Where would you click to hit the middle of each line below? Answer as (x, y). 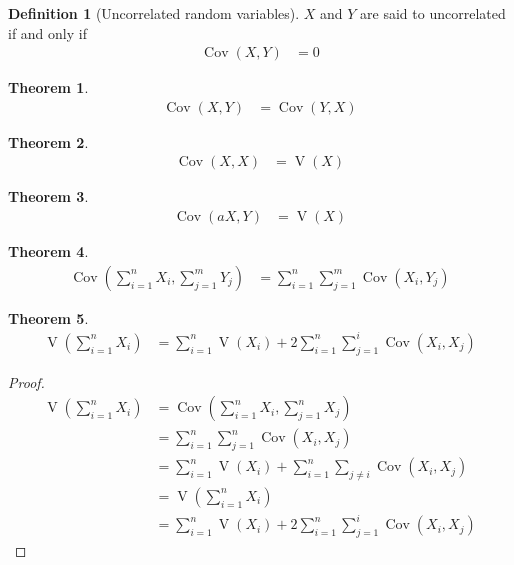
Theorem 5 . (48, 317)
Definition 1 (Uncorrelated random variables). (154, 13)
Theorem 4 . (48, 251)
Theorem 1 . (48, 87)
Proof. (26, 381)
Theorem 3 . (48, 196)
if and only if (47, 32)
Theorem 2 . (48, 141)
